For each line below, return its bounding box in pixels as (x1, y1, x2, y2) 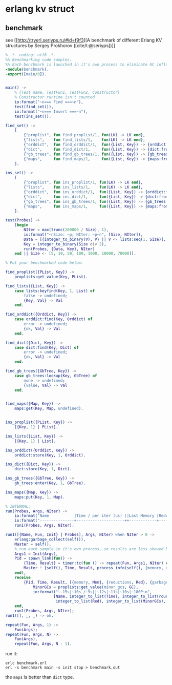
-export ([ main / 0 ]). (5, 71, 47, 77)
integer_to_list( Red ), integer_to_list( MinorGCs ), (55, 599, 166, 604)
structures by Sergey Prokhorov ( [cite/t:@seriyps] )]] (5, 43, 116, 49)
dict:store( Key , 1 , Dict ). (14, 467, 72, 472)
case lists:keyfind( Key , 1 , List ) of (14, 288, 95, 294)
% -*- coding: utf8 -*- (5, 52, 56, 57)
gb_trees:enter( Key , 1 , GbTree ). (14, 481, 86, 486)
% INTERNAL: (5, 504, 31, 509)
